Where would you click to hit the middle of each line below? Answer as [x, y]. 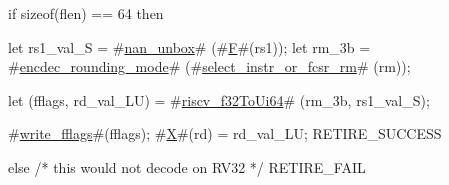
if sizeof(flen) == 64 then [86, 13]
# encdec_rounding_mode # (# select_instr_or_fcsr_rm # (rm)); [209, 66]
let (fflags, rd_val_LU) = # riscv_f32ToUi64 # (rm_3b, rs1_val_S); [219, 99]
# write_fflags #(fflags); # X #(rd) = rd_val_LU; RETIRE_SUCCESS [225, 133]
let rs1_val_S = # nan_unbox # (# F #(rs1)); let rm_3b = [189, 46]
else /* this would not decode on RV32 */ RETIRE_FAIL [187, 166]
